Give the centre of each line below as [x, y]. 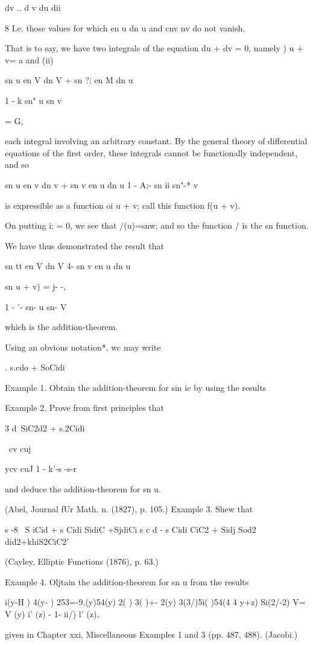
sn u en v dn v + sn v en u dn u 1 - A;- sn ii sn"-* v [102, 184]
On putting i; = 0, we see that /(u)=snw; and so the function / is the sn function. [157, 225]
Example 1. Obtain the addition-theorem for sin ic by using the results [136, 387]
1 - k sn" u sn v [33, 100]
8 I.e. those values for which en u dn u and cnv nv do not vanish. [125, 27]
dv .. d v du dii [33, 7]
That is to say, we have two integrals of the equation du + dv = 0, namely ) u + [154, 48]
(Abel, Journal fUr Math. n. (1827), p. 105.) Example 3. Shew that [129, 509]
